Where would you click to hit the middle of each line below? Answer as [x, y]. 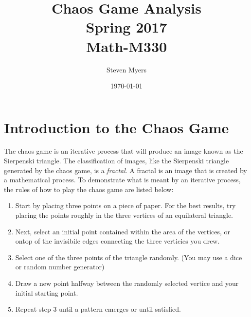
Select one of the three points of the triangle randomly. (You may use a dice [129, 257]
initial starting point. [47, 292]
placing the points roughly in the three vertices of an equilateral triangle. [124, 215]
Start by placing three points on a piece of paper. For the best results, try [125, 205]
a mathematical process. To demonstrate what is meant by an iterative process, [122, 180]
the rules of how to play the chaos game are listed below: [89, 189]
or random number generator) [60, 267]
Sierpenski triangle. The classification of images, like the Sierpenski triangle [117, 161]
